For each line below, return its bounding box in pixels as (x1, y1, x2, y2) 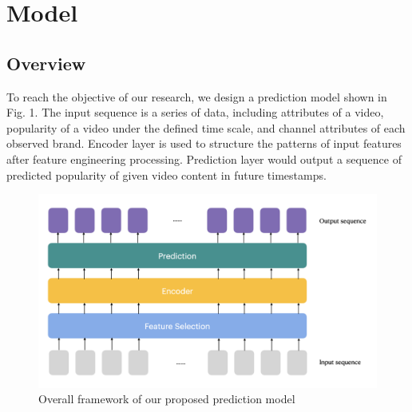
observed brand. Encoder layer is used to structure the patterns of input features (6, 135, 402, 152)
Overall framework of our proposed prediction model (38, 390, 295, 407)
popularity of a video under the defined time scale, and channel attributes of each (6, 119, 406, 136)
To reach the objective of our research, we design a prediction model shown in (6, 88, 387, 105)
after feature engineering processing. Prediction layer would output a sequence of (6, 150, 402, 167)
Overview (6, 50, 86, 75)
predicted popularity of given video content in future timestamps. (6, 166, 327, 183)
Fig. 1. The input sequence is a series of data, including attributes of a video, (6, 104, 384, 121)
